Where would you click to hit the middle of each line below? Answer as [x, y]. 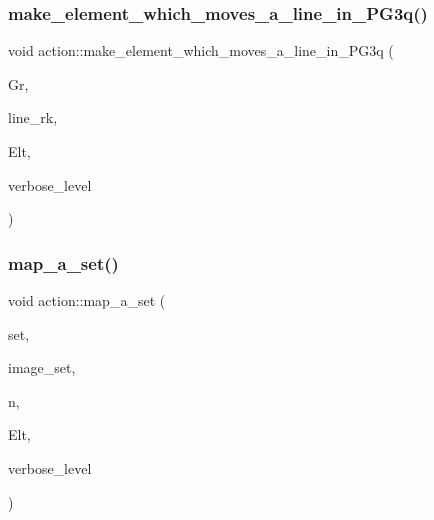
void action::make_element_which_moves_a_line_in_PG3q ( [201, 50]
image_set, [42, 367]
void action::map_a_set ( [87, 300]
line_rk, [33, 117]
